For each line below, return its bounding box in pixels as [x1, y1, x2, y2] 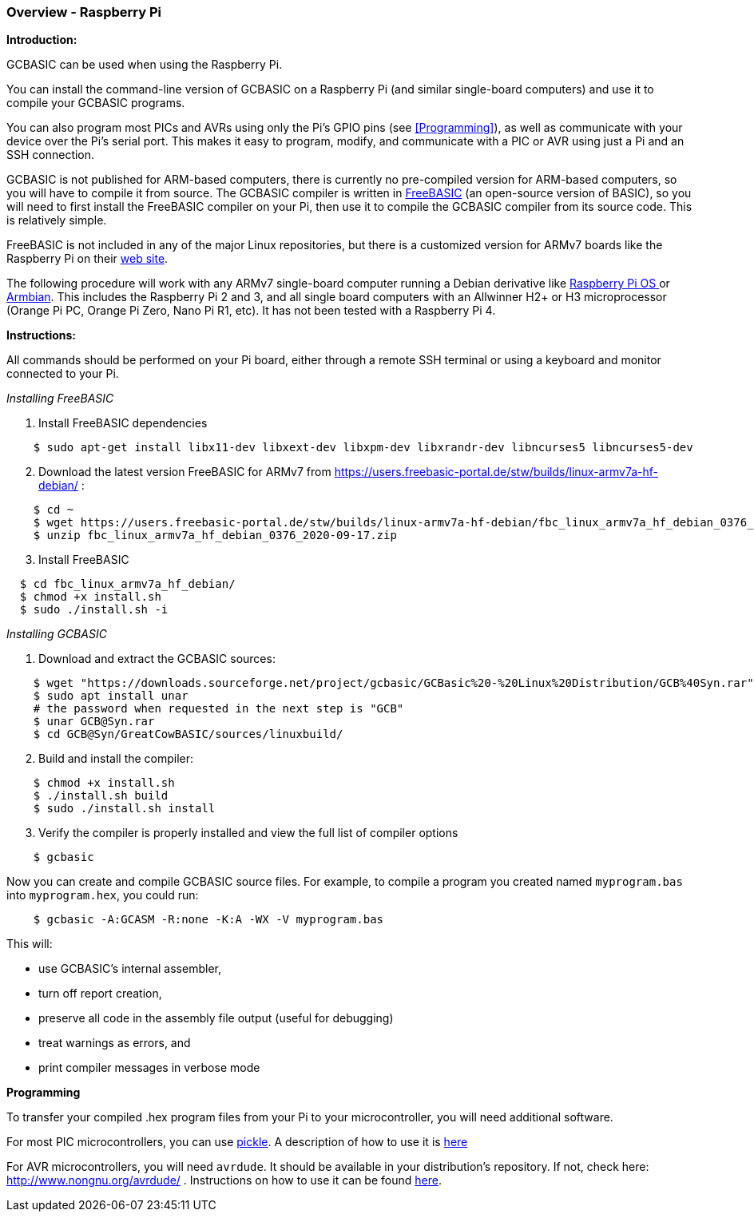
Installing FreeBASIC [6, 391, 114, 406]
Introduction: [6, 33, 77, 47]
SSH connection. [6, 148, 95, 162]
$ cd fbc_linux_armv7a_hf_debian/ [19, 577, 236, 591]
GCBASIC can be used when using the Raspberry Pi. [6, 58, 283, 72]
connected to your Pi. [6, 367, 119, 381]
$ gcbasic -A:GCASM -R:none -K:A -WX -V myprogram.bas [33, 913, 384, 926]
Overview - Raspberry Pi [6, 4, 162, 20]
